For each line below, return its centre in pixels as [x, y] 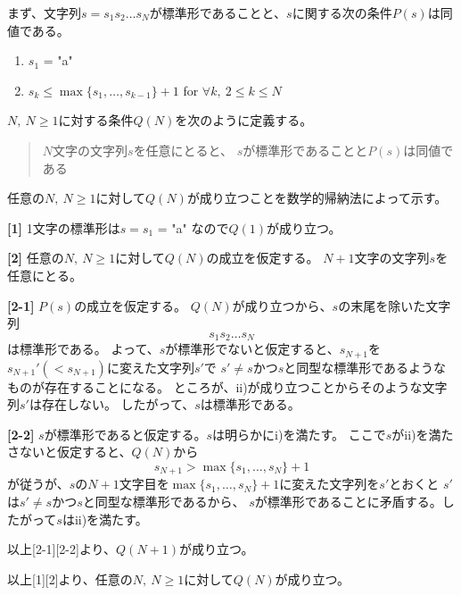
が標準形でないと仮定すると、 [252, 349]
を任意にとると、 [183, 150]
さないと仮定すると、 [70, 452]
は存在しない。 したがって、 [112, 404]
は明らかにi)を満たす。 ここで [299, 434]
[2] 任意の [36, 258]
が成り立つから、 [282, 305]
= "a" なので [193, 227]
